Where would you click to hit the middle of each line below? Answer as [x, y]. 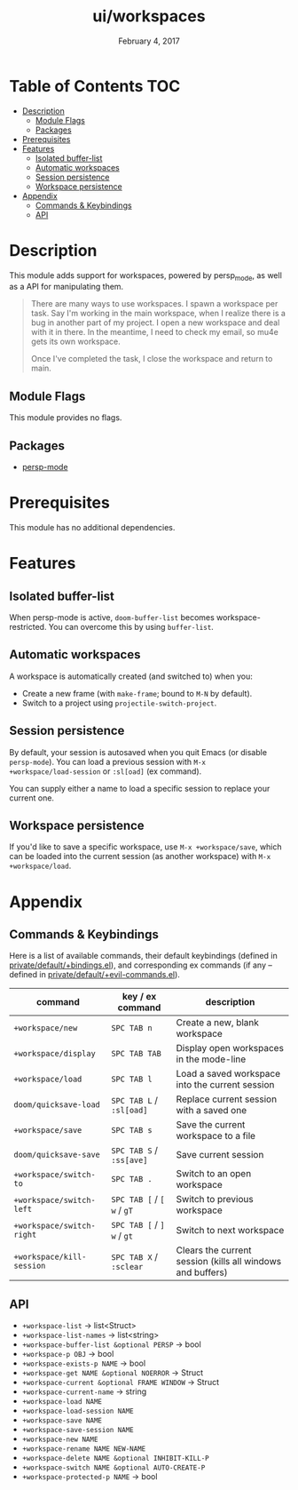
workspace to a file [216, 1136]
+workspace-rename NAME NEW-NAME [84, 1449]
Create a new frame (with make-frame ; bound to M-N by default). [137, 693]
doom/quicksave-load [57, 1105]
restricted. [28, 626]
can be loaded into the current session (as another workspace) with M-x [140, 857]
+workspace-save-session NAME [78, 1430]
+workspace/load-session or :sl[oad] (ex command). [106, 771]
